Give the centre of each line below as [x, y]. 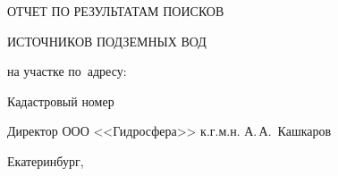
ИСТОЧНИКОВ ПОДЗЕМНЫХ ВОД [107, 41]
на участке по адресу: [67, 71]
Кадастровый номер [61, 101]
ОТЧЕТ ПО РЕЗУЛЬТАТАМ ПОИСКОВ [116, 11]
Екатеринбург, [46, 160]
